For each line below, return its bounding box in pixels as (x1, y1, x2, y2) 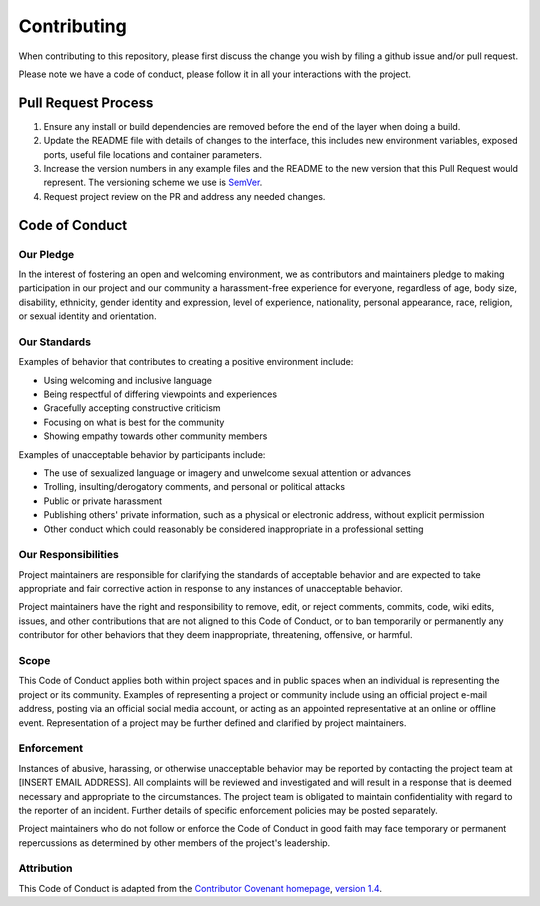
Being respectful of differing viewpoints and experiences (43, 388, 278, 400)
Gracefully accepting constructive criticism (43, 402, 221, 414)
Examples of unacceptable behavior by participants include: (18, 448, 266, 460)
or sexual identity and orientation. (18, 310, 157, 322)
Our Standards (18, 335, 92, 349)
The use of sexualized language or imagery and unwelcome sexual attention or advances (43, 467, 412, 479)
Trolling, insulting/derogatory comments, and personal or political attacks (43, 481, 345, 493)
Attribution (18, 861, 73, 875)
